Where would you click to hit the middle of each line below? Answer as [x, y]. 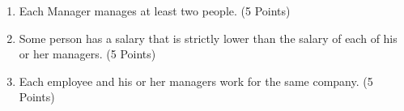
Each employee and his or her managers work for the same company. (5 [196, 81]
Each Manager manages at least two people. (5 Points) [155, 11]
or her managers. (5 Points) [87, 54]
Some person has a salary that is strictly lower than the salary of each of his [208, 38]
